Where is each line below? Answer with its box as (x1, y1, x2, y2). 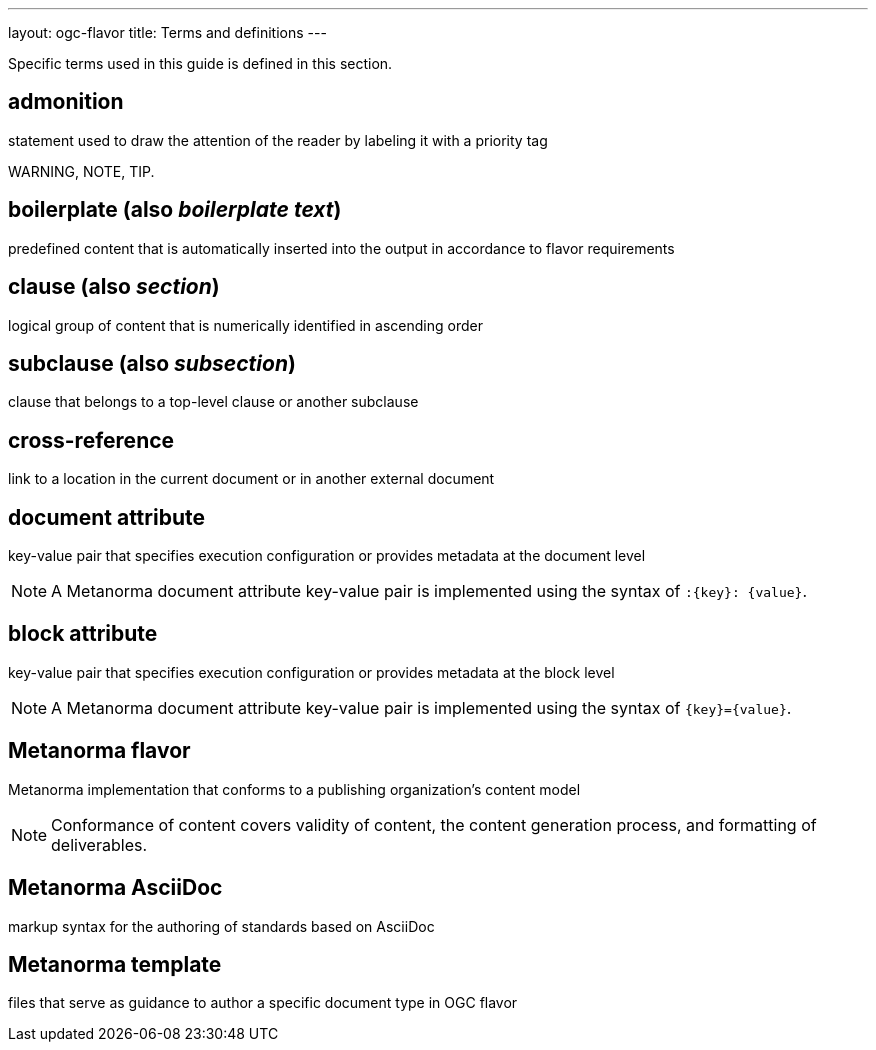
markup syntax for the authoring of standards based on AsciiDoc (8, 917, 435, 935)
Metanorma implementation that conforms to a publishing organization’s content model (8, 780, 581, 798)
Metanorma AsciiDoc (8, 875, 223, 901)
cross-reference (8, 427, 175, 453)
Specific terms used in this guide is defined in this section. (8, 55, 393, 72)
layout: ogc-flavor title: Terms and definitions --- (8, 24, 327, 41)
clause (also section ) (8, 274, 220, 300)
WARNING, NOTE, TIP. (8, 162, 155, 180)
